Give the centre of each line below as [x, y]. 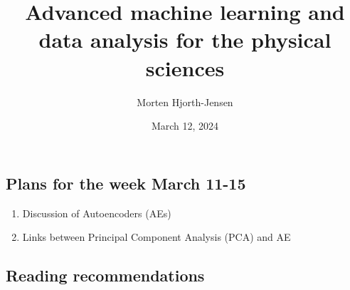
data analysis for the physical [185, 40]
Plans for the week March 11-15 [126, 183]
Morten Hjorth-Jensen [185, 102]
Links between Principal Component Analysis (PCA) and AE [157, 237]
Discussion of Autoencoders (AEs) [97, 213]
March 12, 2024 [185, 126]
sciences [185, 67]
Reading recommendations [105, 275]
